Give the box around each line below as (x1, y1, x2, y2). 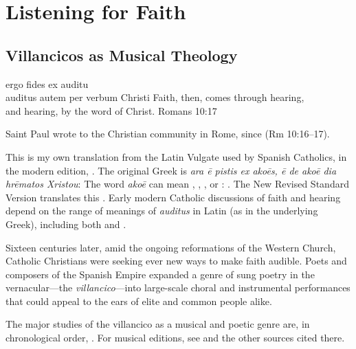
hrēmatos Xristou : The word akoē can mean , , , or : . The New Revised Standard (5, 177, 349, 191)
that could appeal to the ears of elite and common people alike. (5, 293, 272, 308)
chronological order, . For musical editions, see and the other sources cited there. (5, 330, 345, 345)
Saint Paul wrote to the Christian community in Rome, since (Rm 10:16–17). (5, 126, 330, 141)
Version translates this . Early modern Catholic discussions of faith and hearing (5, 190, 341, 204)
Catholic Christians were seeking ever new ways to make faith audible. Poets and (5, 254, 347, 268)
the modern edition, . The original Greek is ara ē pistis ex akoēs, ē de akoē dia (5, 163, 337, 177)
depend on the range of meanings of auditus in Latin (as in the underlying (5, 203, 318, 218)
